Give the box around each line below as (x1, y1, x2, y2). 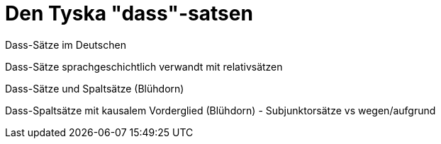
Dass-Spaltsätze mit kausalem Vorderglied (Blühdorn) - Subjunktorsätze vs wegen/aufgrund (5, 104, 436, 116)
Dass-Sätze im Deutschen (5, 38, 126, 51)
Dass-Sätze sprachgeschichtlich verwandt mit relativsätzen (5, 60, 283, 73)
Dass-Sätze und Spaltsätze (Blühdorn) (5, 82, 184, 95)
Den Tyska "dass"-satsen (5, 1, 253, 25)
